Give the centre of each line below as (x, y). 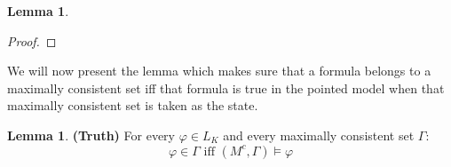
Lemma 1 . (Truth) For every (91, 135)
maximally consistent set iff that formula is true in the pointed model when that (226, 87)
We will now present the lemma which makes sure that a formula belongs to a (219, 71)
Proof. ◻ (32, 40)
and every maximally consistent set (319, 135)
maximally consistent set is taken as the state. (133, 105)
